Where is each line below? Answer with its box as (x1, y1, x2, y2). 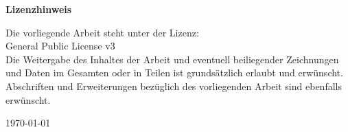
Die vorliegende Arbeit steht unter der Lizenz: (5, 25, 199, 39)
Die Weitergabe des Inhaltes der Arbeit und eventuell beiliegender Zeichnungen (5, 52, 339, 66)
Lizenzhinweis (5, 2, 72, 16)
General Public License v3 (5, 38, 115, 53)
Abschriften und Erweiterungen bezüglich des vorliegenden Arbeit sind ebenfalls (5, 78, 342, 93)
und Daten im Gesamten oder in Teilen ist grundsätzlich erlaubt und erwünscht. (5, 65, 343, 80)
